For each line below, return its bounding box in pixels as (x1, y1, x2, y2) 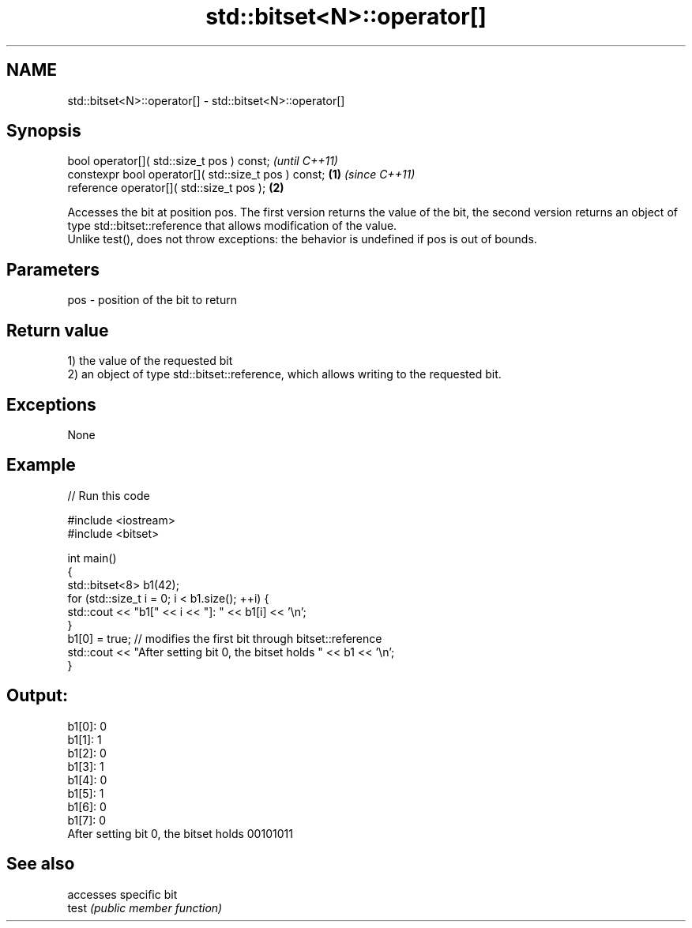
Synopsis (6, 121, 81, 141)
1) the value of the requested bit (67, 354, 233, 368)
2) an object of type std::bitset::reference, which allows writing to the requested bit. (67, 367, 502, 381)
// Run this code (67, 488, 150, 502)
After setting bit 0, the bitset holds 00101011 (67, 826, 293, 840)
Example (6, 455, 76, 475)
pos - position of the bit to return (67, 293, 237, 307)
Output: (6, 686, 68, 706)
